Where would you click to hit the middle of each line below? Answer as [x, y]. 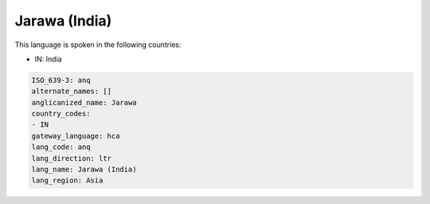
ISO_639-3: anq [61, 80]
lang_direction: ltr [71, 158]
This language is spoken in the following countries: [98, 45]
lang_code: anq [61, 147]
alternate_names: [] [71, 91]
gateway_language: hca [76, 136]
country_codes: [61, 114]
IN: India [49, 59]
